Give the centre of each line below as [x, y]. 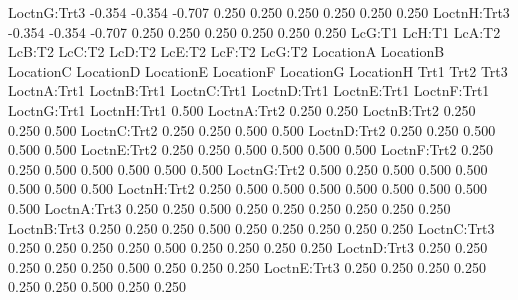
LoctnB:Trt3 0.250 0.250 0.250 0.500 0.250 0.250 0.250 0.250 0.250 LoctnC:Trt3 [251, 227]
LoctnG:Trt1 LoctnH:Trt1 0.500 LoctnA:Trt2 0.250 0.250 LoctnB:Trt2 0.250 [242, 109]
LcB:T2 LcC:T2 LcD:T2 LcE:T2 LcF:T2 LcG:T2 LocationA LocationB [226, 51]
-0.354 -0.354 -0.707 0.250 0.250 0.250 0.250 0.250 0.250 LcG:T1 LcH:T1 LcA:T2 [254, 31]
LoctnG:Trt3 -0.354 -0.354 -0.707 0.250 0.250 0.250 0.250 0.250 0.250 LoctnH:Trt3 [259, 12]
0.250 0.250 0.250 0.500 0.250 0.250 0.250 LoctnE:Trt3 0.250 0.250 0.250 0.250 [247, 266]
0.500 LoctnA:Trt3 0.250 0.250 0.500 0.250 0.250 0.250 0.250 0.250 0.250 [229, 207]
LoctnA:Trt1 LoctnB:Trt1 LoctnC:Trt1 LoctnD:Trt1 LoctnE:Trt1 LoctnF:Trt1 [249, 90]
